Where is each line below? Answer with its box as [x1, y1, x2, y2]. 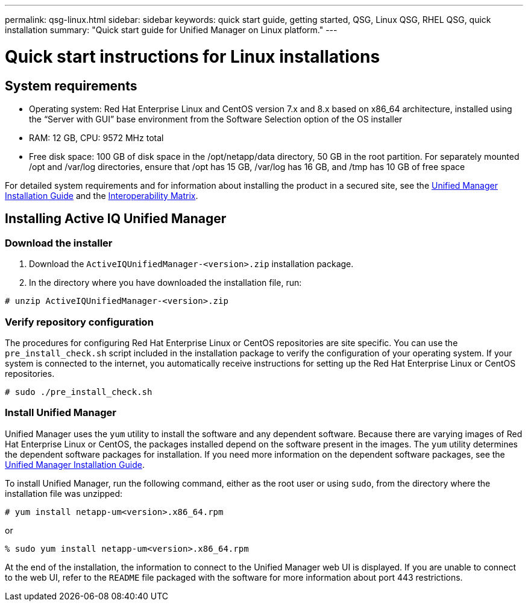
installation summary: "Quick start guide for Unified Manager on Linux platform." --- [5, 25, 338, 35]
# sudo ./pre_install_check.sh [5, 387, 152, 397]
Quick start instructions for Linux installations [5, 46, 380, 67]
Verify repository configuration [5, 315, 154, 328]
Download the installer [5, 236, 113, 249]
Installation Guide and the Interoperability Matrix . [5, 190, 198, 201]
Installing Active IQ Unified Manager [5, 211, 227, 227]
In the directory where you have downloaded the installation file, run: [29, 277, 302, 288]
